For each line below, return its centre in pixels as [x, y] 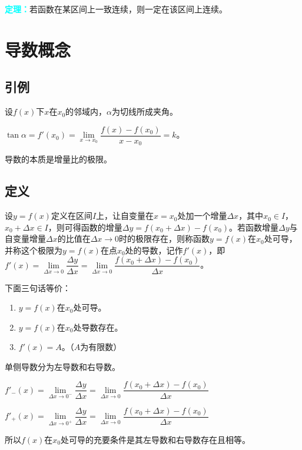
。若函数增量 [254, 227]
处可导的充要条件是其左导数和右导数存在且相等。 [156, 439]
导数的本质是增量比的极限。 [58, 159]
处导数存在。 [98, 327]
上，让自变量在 [125, 216]
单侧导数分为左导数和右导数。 [62, 366]
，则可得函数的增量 [85, 227]
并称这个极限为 [34, 250]
